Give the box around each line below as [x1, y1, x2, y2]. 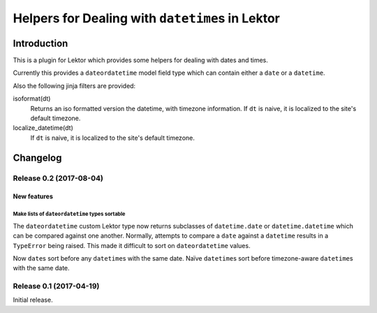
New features [13, 192, 54, 201]
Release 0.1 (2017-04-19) [13, 282, 100, 291]
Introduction [13, 37, 68, 49]
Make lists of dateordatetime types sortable [13, 210, 126, 218]
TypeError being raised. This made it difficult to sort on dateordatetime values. [13, 241, 251, 249]
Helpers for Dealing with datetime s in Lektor [13, 10, 281, 26]
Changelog [13, 152, 62, 163]
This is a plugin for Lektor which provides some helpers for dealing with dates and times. [13, 56, 269, 64]
